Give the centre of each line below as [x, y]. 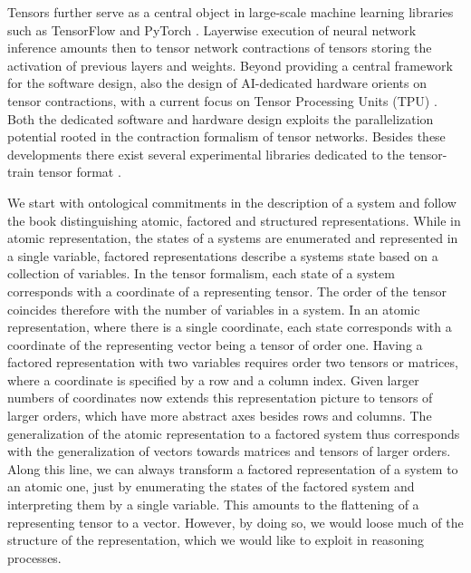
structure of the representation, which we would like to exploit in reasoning [216, 540]
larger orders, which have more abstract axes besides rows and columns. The [220, 416]
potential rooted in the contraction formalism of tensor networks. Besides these [226, 136]
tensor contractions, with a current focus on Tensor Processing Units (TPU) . [222, 100]
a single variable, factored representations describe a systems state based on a [223, 255]
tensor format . [80, 172]
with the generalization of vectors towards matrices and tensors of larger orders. [229, 451]
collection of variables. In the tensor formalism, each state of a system [201, 273]
